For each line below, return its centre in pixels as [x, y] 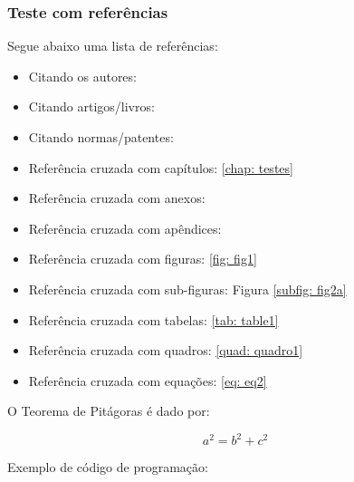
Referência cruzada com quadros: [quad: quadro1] [166, 350]
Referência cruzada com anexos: [117, 198]
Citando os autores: [82, 76]
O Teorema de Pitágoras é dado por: [109, 411]
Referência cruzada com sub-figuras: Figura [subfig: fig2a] [187, 289]
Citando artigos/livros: [91, 106]
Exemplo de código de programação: [108, 467]
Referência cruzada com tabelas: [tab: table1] [153, 319]
